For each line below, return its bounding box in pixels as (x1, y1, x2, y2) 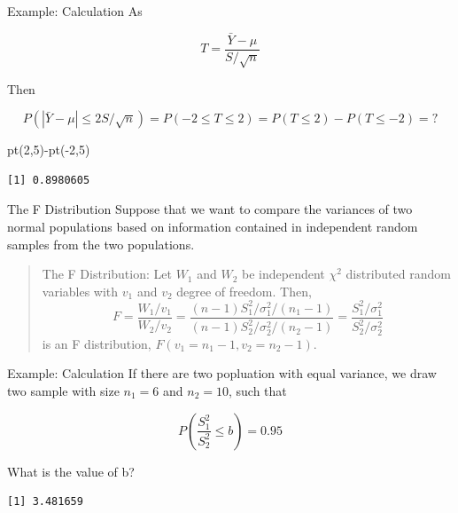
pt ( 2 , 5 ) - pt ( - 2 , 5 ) (7, 140, 90, 159)
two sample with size (7, 382, 120, 400)
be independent (242, 264, 325, 283)
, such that (228, 382, 287, 400)
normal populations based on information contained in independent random (7, 217, 418, 236)
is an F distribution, (42, 334, 151, 352)
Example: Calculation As (7, 2, 143, 20)
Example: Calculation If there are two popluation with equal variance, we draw (7, 364, 437, 383)
